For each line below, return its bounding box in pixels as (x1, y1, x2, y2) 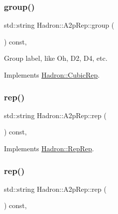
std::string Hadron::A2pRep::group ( (4, 20, 115, 30)
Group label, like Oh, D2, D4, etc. (4, 53, 108, 63)
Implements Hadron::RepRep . (4, 143, 94, 153)
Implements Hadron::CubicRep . (4, 70, 100, 80)
